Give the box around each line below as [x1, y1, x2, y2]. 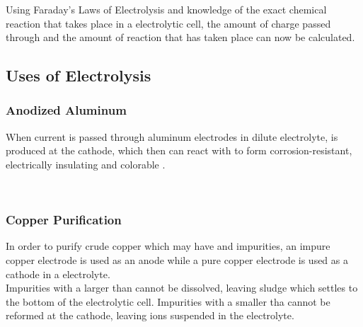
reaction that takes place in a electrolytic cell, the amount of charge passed [6, 16, 331, 30]
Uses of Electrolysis [6, 64, 151, 86]
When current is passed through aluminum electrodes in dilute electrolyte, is [6, 129, 338, 144]
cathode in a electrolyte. [6, 266, 110, 281]
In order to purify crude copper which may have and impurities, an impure [6, 239, 330, 253]
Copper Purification [6, 211, 122, 229]
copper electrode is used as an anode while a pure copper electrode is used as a [6, 252, 348, 267]
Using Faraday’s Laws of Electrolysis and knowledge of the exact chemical [6, 2, 327, 16]
